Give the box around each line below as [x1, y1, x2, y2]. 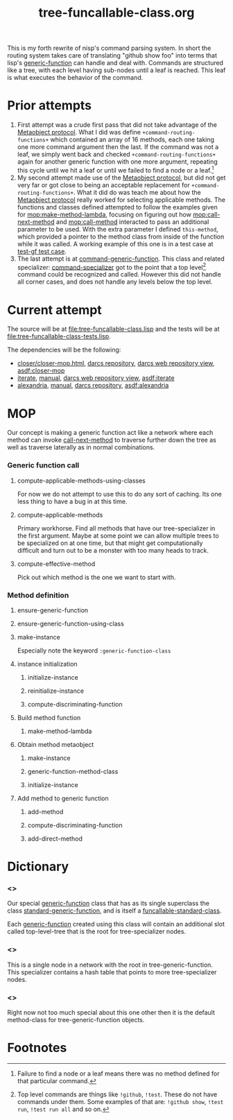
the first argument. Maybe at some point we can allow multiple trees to [17, 531, 220, 540]
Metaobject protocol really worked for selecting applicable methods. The [17, 196, 225, 204]
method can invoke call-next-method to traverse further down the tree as [7, 436, 216, 445]
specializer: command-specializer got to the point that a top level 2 [17, 261, 207, 271]
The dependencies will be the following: [7, 345, 121, 354]
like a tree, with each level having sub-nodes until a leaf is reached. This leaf [7, 66, 226, 74]
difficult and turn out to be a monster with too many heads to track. [17, 546, 209, 554]
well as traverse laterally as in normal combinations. [7, 443, 155, 451]
